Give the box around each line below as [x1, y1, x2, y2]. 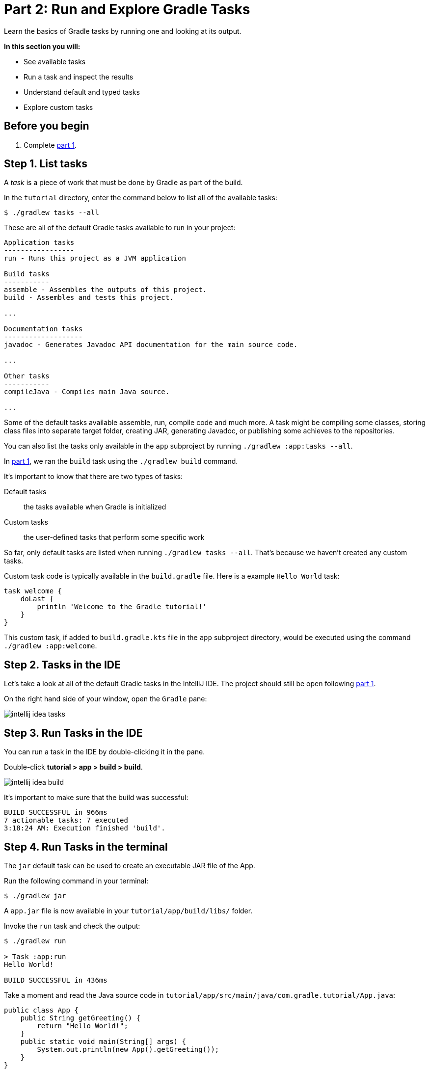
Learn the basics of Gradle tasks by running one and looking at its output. [4, 27, 241, 35]
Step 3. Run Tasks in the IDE [4, 726, 143, 739]
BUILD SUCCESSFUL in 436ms [4, 976, 107, 984]
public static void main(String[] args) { [20, 1037, 186, 1045]
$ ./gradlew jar [4, 891, 66, 900]
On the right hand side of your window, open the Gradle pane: [4, 695, 207, 703]
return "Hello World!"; [37, 1021, 128, 1030]
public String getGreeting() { [20, 1014, 141, 1022]
